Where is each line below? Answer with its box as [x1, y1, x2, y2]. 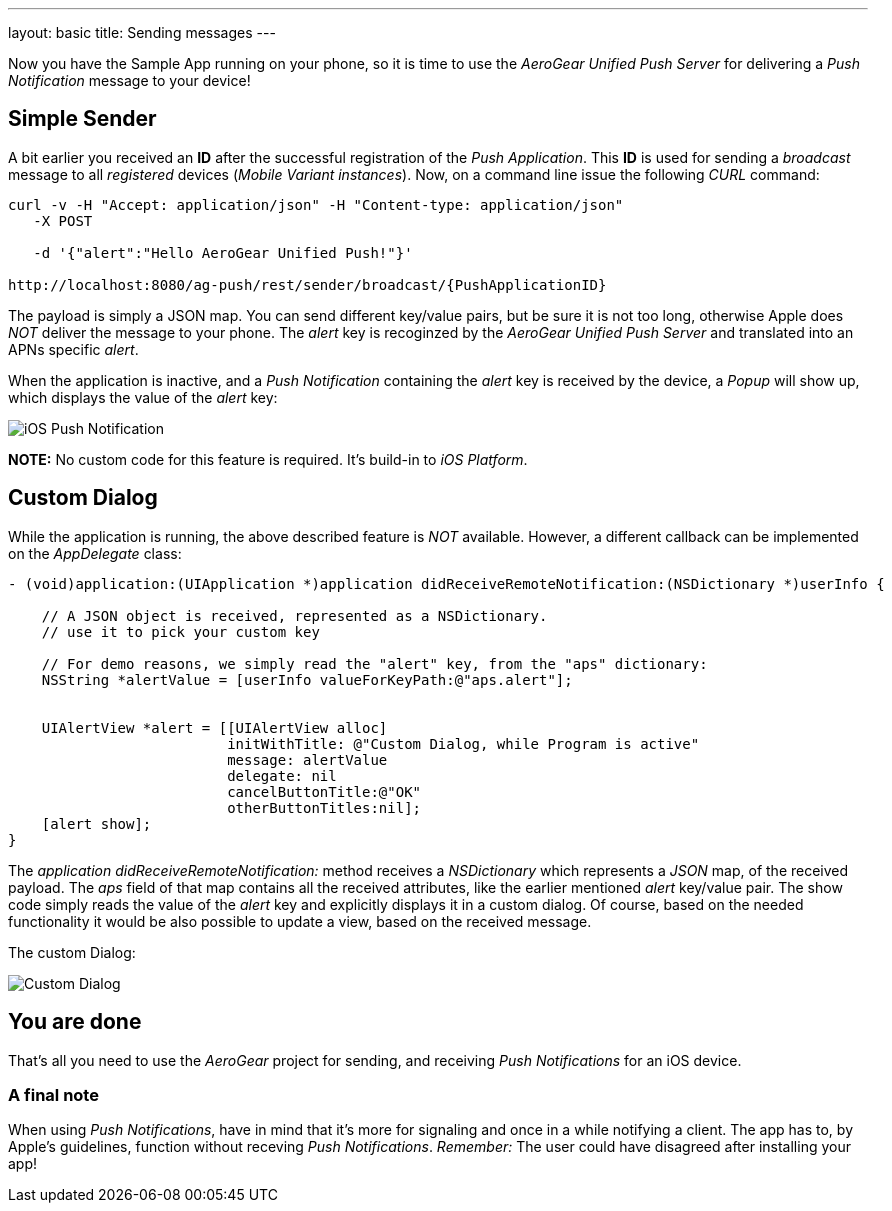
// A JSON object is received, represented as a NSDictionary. [41, 607, 548, 624]
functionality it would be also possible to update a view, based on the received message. [8, 912, 592, 930]
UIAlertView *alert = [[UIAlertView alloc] [41, 719, 388, 736]
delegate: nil [227, 767, 337, 784]
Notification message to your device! [8, 72, 251, 89]
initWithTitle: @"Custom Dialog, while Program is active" [227, 735, 700, 752]
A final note [8, 1084, 99, 1105]
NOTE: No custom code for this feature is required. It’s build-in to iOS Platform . [8, 450, 528, 468]
